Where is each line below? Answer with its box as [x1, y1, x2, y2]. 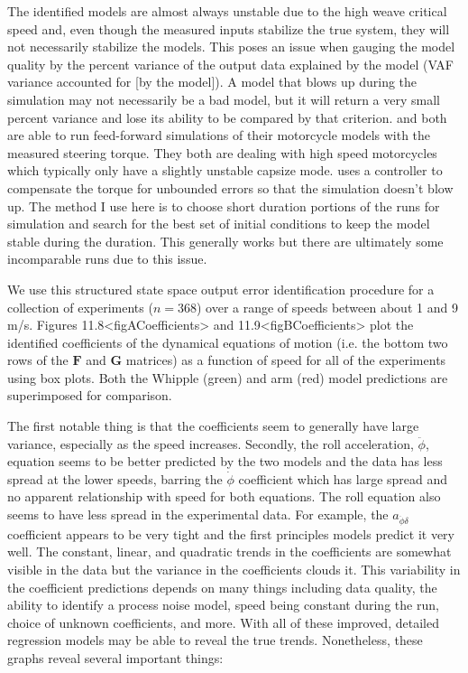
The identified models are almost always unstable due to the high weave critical [7, 2, 447, 20]
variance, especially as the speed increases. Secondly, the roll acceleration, [7, 434, 414, 453]
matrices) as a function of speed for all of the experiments [125, 351, 446, 369]
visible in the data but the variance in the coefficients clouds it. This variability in [7, 559, 461, 578]
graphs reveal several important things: [7, 648, 224, 667]
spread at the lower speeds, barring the [7, 469, 223, 488]
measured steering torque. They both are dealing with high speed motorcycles [7, 143, 437, 162]
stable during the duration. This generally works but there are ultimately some [7, 231, 444, 250]
